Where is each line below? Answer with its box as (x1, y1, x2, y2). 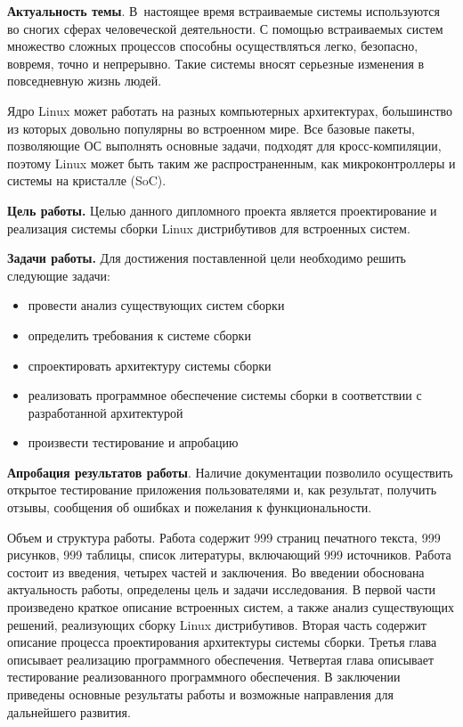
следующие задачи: (7, 265, 110, 284)
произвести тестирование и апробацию (28, 433, 239, 452)
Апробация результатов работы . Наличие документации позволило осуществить (7, 462, 453, 481)
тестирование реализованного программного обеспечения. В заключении (7, 667, 401, 686)
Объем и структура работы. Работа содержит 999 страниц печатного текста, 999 (7, 527, 441, 546)
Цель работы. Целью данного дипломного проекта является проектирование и (7, 200, 437, 219)
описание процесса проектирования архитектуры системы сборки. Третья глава (7, 633, 437, 651)
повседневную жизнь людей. (7, 71, 162, 90)
